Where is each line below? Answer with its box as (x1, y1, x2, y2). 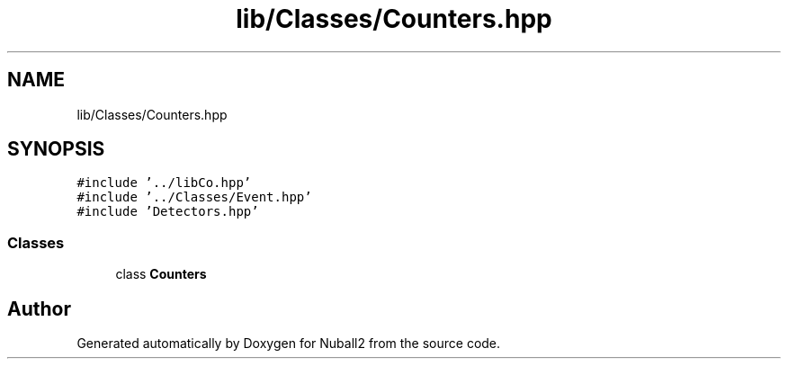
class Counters (115, 266, 207, 282)
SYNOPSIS (7, 138, 105, 161)
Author (7, 297, 71, 320)
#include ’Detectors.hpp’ (76, 204, 259, 219)
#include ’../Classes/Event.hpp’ (76, 190, 312, 205)
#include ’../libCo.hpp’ (76, 175, 252, 191)
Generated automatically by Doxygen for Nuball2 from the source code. (76, 335, 501, 352)
